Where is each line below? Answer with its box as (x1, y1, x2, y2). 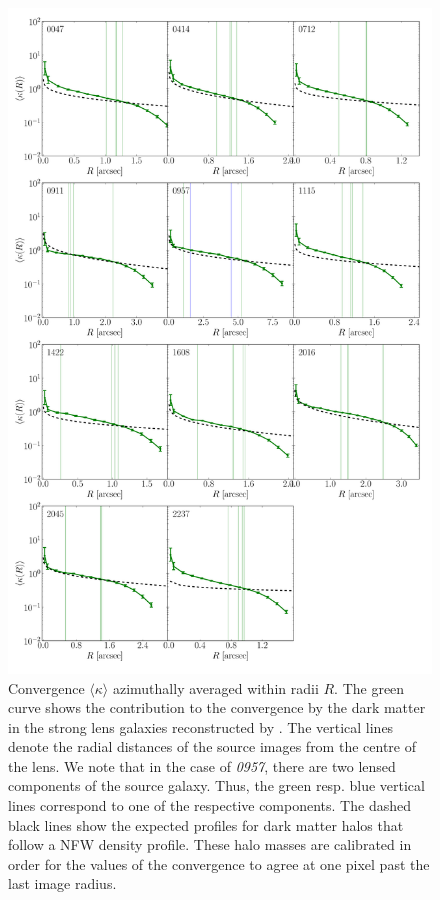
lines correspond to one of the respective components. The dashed (8, 795, 411, 816)
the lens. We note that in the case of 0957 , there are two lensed (8, 755, 396, 776)
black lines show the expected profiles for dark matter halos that (8, 814, 404, 835)
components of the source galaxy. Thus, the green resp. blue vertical (8, 775, 425, 796)
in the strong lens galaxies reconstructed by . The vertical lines (8, 716, 394, 737)
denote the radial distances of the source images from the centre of (8, 736, 416, 757)
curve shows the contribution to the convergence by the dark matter (8, 697, 426, 718)
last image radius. (8, 873, 117, 894)
